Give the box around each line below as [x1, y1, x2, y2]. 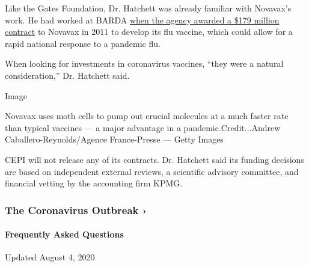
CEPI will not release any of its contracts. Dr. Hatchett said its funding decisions [5, 153, 304, 165]
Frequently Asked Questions [5, 228, 124, 241]
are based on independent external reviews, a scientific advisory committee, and [5, 165, 299, 177]
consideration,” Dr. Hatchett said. [5, 69, 130, 81]
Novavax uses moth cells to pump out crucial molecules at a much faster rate [5, 109, 289, 122]
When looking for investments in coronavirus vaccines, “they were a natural [5, 57, 284, 70]
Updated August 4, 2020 [5, 251, 95, 263]
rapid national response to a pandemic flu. [5, 37, 161, 49]
